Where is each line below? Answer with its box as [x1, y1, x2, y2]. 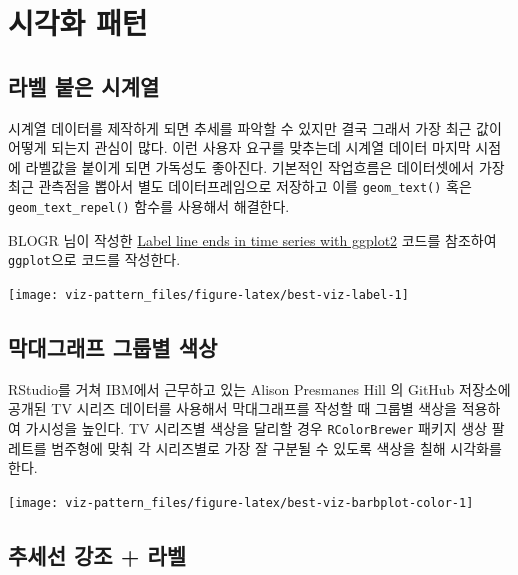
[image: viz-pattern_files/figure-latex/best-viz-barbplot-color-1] [8, 495, 474, 510]
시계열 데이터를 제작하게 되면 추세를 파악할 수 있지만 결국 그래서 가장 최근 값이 [8, 117, 502, 138]
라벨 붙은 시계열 [8, 70, 160, 101]
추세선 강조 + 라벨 [8, 539, 187, 570]
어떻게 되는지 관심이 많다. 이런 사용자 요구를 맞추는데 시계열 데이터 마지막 [8, 137, 471, 158]
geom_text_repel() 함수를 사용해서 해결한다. [8, 196, 290, 217]
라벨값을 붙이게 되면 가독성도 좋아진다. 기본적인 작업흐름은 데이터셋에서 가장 [25, 156, 505, 177]
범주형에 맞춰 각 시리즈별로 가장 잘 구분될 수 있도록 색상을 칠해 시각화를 [51, 437, 502, 458]
